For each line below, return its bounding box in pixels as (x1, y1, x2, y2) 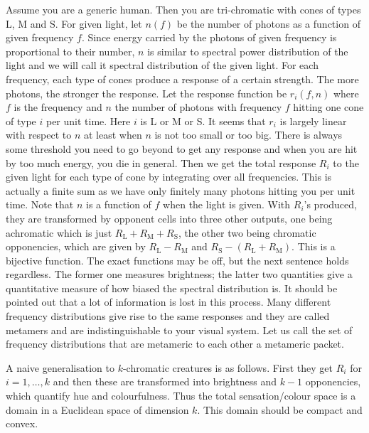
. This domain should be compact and (197, 402, 363, 417)
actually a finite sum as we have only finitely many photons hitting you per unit (6, 183, 355, 198)
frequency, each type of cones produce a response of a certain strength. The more (6, 71, 359, 86)
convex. (6, 416, 38, 431)
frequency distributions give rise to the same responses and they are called (6, 309, 330, 324)
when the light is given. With (163, 197, 291, 212)
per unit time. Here (46, 113, 131, 128)
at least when (84, 127, 142, 142)
